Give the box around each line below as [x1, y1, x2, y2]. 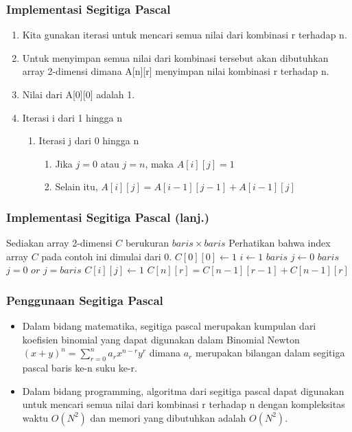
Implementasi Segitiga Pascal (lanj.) [6, 208, 210, 225]
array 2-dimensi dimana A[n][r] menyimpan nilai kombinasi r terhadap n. [22, 64, 329, 78]
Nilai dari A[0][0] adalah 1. [22, 87, 135, 101]
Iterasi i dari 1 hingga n [22, 110, 123, 124]
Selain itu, [55, 179, 98, 194]
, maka [145, 156, 174, 170]
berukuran [125, 236, 169, 250]
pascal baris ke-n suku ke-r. [22, 361, 137, 375]
